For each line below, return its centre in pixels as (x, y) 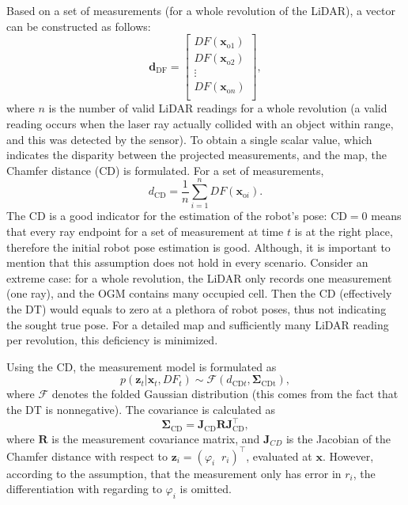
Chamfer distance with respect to (87, 456)
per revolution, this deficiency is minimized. (112, 340)
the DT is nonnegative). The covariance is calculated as (141, 409)
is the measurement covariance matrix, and (156, 438)
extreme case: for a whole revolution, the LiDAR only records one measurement (199, 277)
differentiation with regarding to (84, 489)
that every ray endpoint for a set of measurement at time (145, 232)
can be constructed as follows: (79, 26)
